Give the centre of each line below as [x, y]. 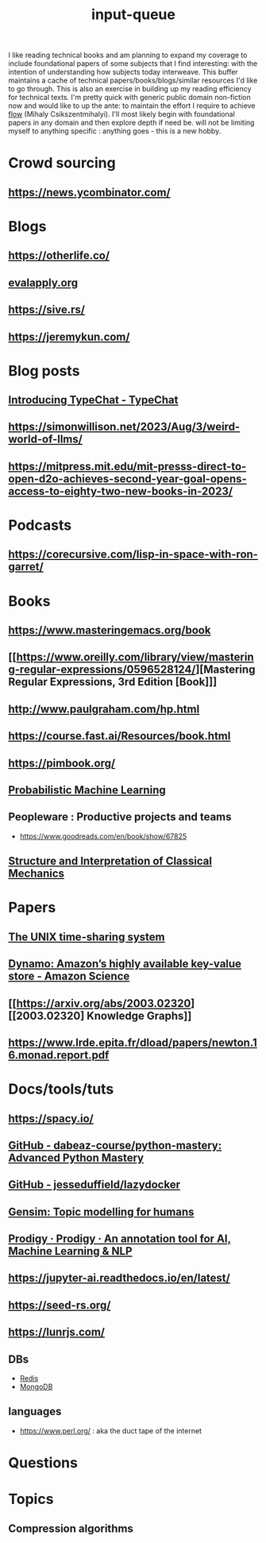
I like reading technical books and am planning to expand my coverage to [128, 55]
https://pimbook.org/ [62, 763]
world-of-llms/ [46, 440]
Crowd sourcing [62, 163]
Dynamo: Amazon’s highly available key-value [125, 964]
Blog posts [44, 370]
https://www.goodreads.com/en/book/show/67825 [103, 836]
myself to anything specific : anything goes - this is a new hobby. [115, 131]
